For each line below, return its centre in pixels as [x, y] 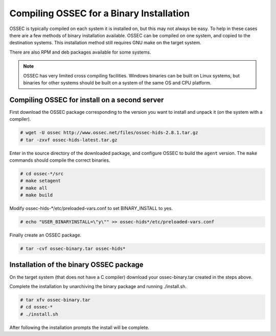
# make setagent [41, 181]
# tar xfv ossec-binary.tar [55, 300]
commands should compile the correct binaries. [60, 160]
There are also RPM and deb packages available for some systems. [80, 52]
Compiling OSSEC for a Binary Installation [100, 13]
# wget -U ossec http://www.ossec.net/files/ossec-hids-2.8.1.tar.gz [109, 133]
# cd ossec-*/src [42, 174]
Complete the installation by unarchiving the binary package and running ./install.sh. [98, 286]
